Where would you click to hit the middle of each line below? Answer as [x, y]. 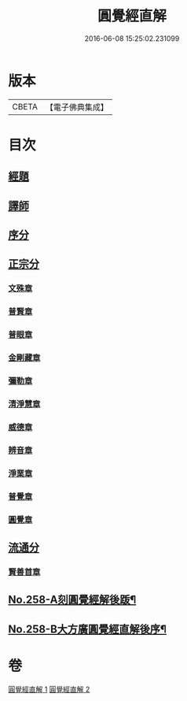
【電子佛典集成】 [77, 107]
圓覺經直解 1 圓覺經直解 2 [49, 689]
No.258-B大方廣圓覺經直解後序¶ [88, 629]
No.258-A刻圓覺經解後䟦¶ [72, 600]
